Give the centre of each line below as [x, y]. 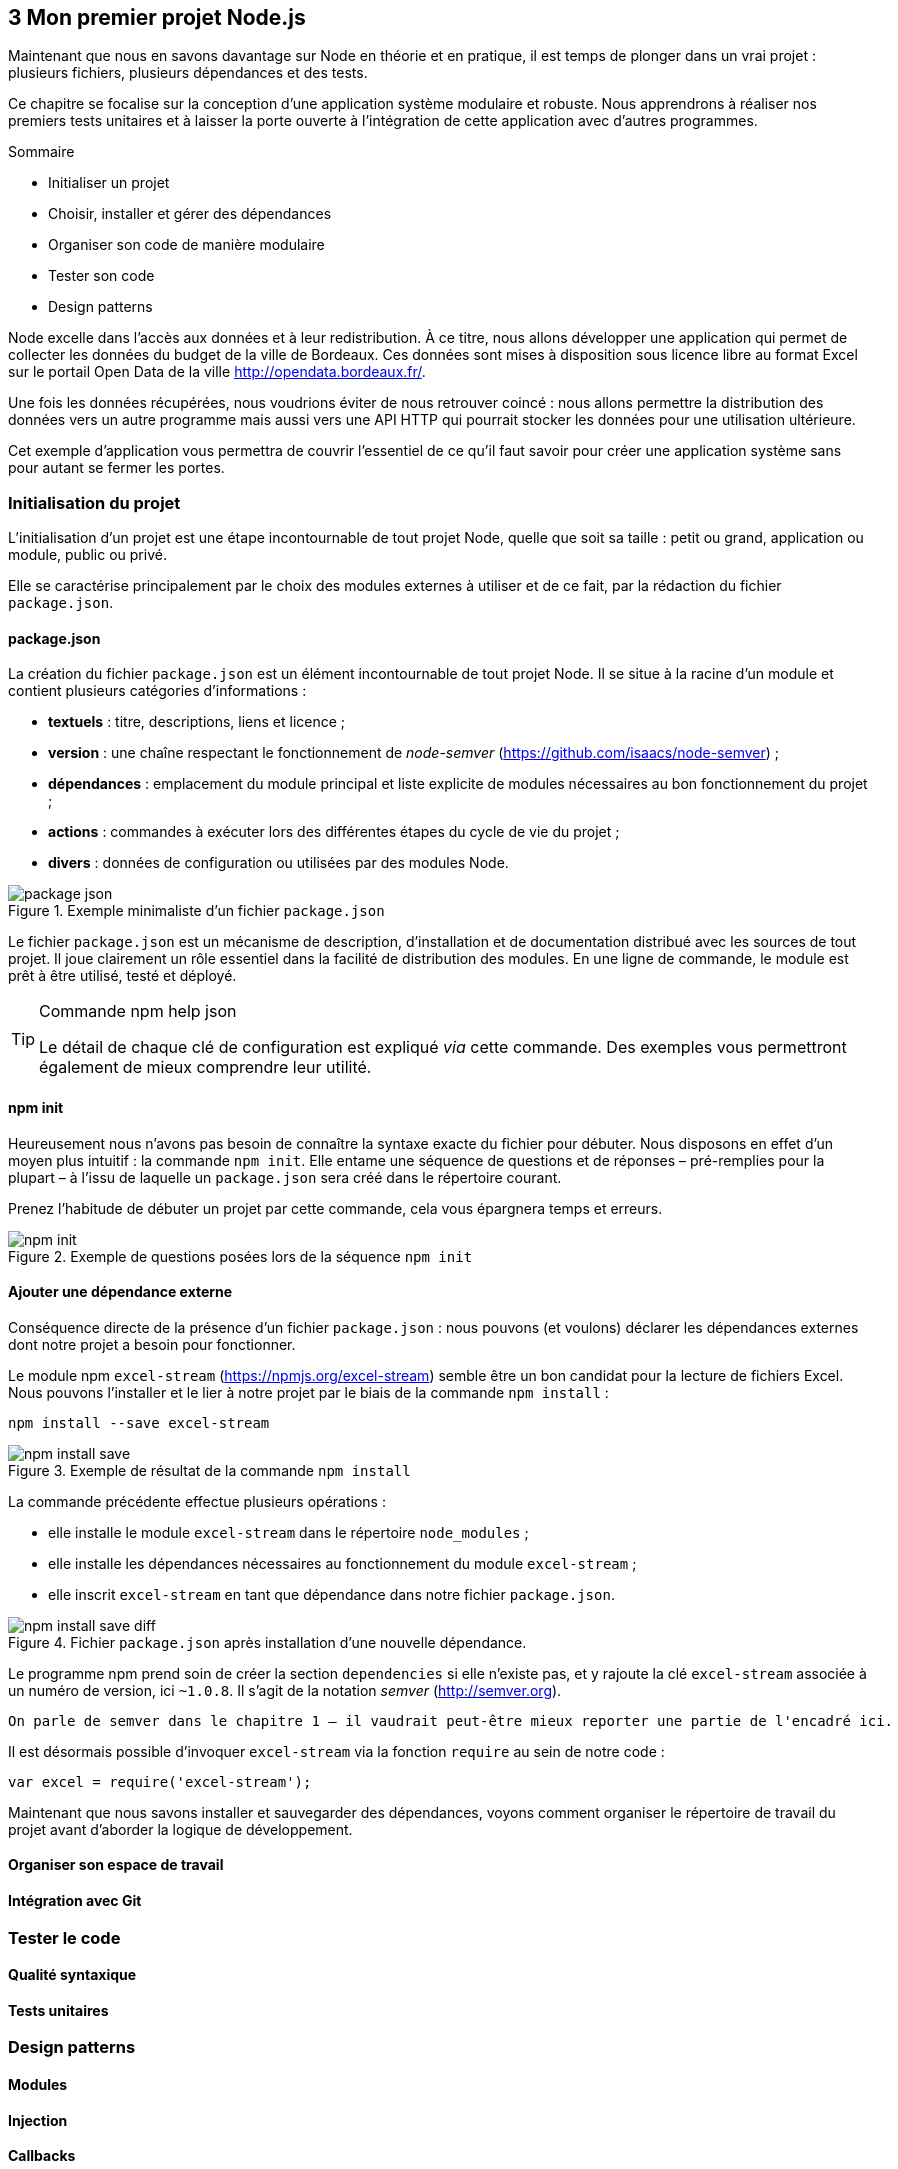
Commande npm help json [138, 1011]
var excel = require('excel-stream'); [160, 1781]
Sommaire [41, 152]
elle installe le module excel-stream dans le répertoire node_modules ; [288, 1532]
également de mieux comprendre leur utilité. [205, 1067]
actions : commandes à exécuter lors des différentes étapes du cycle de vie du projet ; [334, 832]
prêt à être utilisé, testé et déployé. [122, 976]
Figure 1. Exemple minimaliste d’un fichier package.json [196, 911]
